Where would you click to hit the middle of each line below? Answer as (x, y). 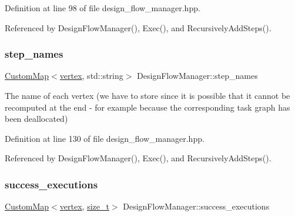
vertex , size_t (84, 206)
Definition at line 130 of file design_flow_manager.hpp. (105, 138)
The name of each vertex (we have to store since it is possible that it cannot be (147, 95)
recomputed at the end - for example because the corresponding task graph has (147, 107)
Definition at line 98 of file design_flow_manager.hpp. (103, 8)
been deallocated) (36, 119)
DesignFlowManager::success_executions (196, 206)
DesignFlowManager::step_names (197, 76)
